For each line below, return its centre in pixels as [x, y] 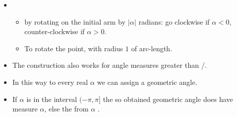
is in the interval [52, 99]
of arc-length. [152, 48]
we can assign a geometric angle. [147, 82]
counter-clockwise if [55, 31]
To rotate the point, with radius [74, 48]
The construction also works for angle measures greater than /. [109, 65]
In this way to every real [50, 82]
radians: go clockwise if [174, 21]
